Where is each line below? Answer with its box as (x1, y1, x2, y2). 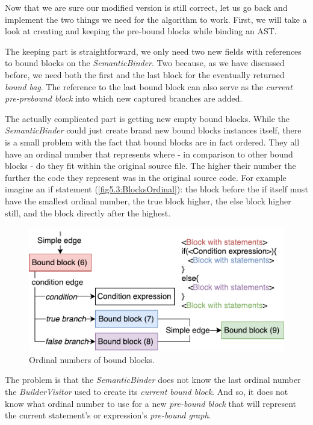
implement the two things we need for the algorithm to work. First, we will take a (5, 13, 307, 25)
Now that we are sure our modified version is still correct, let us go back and (5, 1, 288, 13)
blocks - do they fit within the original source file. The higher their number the (5, 159, 296, 172)
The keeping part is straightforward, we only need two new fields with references (5, 44, 302, 57)
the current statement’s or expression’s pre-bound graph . (5, 409, 211, 421)
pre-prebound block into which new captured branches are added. (5, 92, 243, 105)
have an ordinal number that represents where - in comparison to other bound (5, 147, 293, 160)
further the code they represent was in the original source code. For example (5, 171, 287, 183)
